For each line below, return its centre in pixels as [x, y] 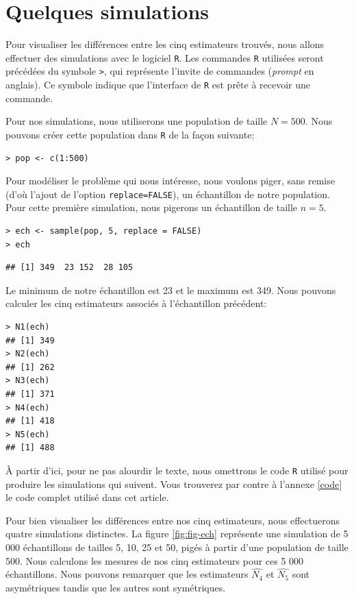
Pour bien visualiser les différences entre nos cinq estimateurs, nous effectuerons [173, 520]
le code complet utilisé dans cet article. [87, 497]
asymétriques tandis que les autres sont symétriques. [116, 587]
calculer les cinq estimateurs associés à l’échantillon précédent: [136, 303]
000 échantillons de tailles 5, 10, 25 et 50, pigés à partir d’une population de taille [177, 547]
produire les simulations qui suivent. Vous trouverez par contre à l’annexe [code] [174, 484]
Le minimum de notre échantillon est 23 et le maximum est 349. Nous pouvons [171, 290]
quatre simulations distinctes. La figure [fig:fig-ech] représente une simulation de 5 [177, 534]
